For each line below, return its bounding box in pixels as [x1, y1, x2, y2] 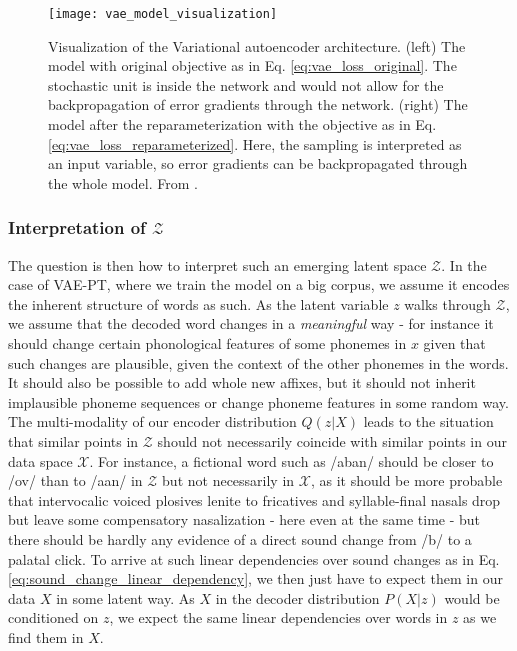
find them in [8, 626, 84, 647]
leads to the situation [363, 411, 494, 432]
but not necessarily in [162, 470, 295, 491]
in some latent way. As [56, 587, 195, 608]
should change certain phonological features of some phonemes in [8, 333, 407, 353]
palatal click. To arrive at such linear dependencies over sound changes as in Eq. [8, 548, 500, 569]
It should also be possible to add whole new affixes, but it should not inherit [8, 372, 476, 393]
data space [8, 450, 73, 471]
